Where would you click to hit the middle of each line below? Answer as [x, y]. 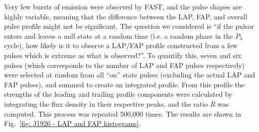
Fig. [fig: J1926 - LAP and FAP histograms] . [72, 123]
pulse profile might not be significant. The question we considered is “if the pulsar [129, 26]
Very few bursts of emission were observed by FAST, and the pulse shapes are [123, 6]
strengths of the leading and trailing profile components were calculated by [118, 94]
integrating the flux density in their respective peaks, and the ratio [106, 103]
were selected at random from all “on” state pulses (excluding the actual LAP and [129, 75]
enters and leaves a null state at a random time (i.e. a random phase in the [119, 35]
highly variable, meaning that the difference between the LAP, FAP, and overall [126, 16]
